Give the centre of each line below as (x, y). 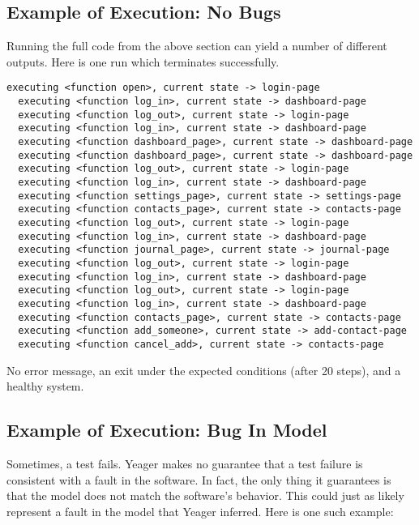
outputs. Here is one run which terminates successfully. (143, 61)
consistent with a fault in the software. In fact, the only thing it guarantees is (199, 479)
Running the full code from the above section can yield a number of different (197, 46)
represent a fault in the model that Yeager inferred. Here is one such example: (200, 511)
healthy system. (45, 386)
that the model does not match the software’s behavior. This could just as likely (205, 495)
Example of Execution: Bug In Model (167, 430)
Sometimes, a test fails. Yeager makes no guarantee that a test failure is (185, 463)
